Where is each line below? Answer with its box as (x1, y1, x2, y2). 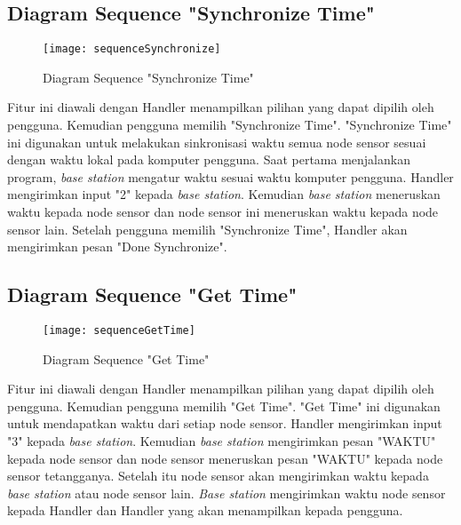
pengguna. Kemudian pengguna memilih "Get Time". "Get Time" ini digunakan (7, 396, 441, 415)
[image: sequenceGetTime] (43, 324, 195, 337)
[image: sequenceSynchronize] (43, 43, 221, 56)
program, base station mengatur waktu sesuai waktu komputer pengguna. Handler (7, 167, 454, 186)
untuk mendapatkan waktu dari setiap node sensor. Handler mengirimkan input (7, 414, 442, 433)
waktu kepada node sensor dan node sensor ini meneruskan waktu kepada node (7, 203, 439, 221)
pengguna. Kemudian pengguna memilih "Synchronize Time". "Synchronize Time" (7, 115, 452, 134)
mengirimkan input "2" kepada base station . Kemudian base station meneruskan (7, 185, 441, 203)
